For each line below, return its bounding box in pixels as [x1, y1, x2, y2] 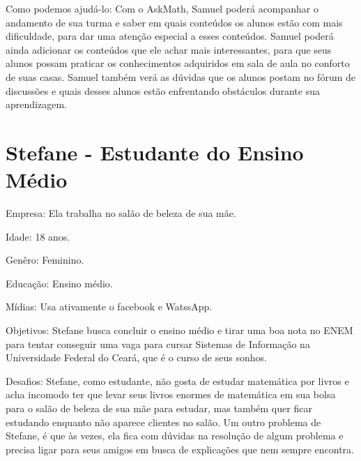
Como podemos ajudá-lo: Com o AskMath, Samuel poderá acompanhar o [6, 1, 319, 15]
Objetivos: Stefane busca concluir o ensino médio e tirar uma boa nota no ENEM [6, 323, 353, 338]
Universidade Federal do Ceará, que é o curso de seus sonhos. [6, 350, 267, 365]
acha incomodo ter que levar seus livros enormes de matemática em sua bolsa [6, 387, 336, 402]
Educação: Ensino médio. [6, 275, 113, 290]
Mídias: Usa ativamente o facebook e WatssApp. [6, 299, 213, 314]
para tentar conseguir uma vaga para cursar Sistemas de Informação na [6, 336, 310, 351]
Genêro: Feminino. [6, 252, 84, 267]
